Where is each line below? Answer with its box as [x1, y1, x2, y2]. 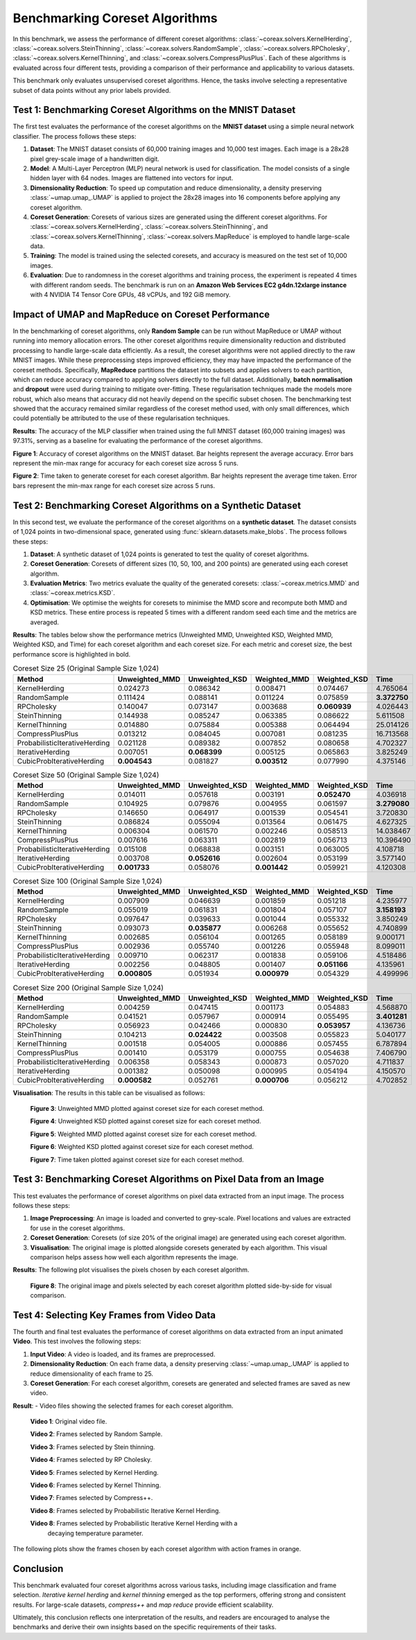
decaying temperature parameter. [47, 1529, 144, 1537]
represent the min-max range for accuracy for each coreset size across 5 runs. [12, 459, 239, 467]
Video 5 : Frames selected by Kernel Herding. [30, 1468, 159, 1476]
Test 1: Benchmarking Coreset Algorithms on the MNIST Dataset [12, 104, 296, 116]
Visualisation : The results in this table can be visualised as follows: [12, 1089, 205, 1097]
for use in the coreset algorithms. [30, 1224, 125, 1232]
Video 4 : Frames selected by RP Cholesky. [30, 1456, 153, 1464]
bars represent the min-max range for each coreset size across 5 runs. [12, 481, 215, 490]
